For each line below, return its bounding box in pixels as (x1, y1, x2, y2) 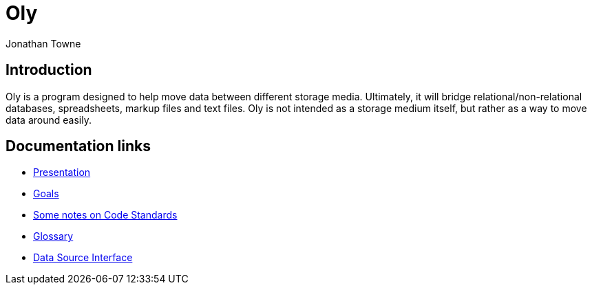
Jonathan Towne (6, 37, 81, 49)
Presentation (33, 166, 91, 179)
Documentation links (6, 137, 151, 155)
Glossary (33, 230, 74, 243)
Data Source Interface (33, 252, 133, 264)
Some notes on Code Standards (33, 209, 178, 221)
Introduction (6, 61, 92, 79)
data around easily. (6, 113, 92, 126)
